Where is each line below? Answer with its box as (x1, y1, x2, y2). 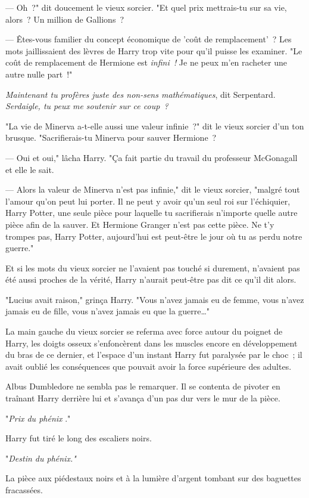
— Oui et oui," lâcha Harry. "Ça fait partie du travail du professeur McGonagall (5, 151, 298, 163)
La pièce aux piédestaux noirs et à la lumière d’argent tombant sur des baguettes (5, 472, 301, 484)
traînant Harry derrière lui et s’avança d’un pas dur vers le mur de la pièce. (5, 392, 280, 404)
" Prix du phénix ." (5, 412, 71, 424)
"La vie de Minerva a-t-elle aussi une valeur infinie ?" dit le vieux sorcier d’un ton (5, 119, 304, 132)
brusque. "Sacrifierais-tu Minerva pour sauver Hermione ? (5, 131, 217, 144)
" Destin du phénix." (5, 451, 76, 464)
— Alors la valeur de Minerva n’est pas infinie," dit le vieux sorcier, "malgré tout (5, 183, 300, 196)
